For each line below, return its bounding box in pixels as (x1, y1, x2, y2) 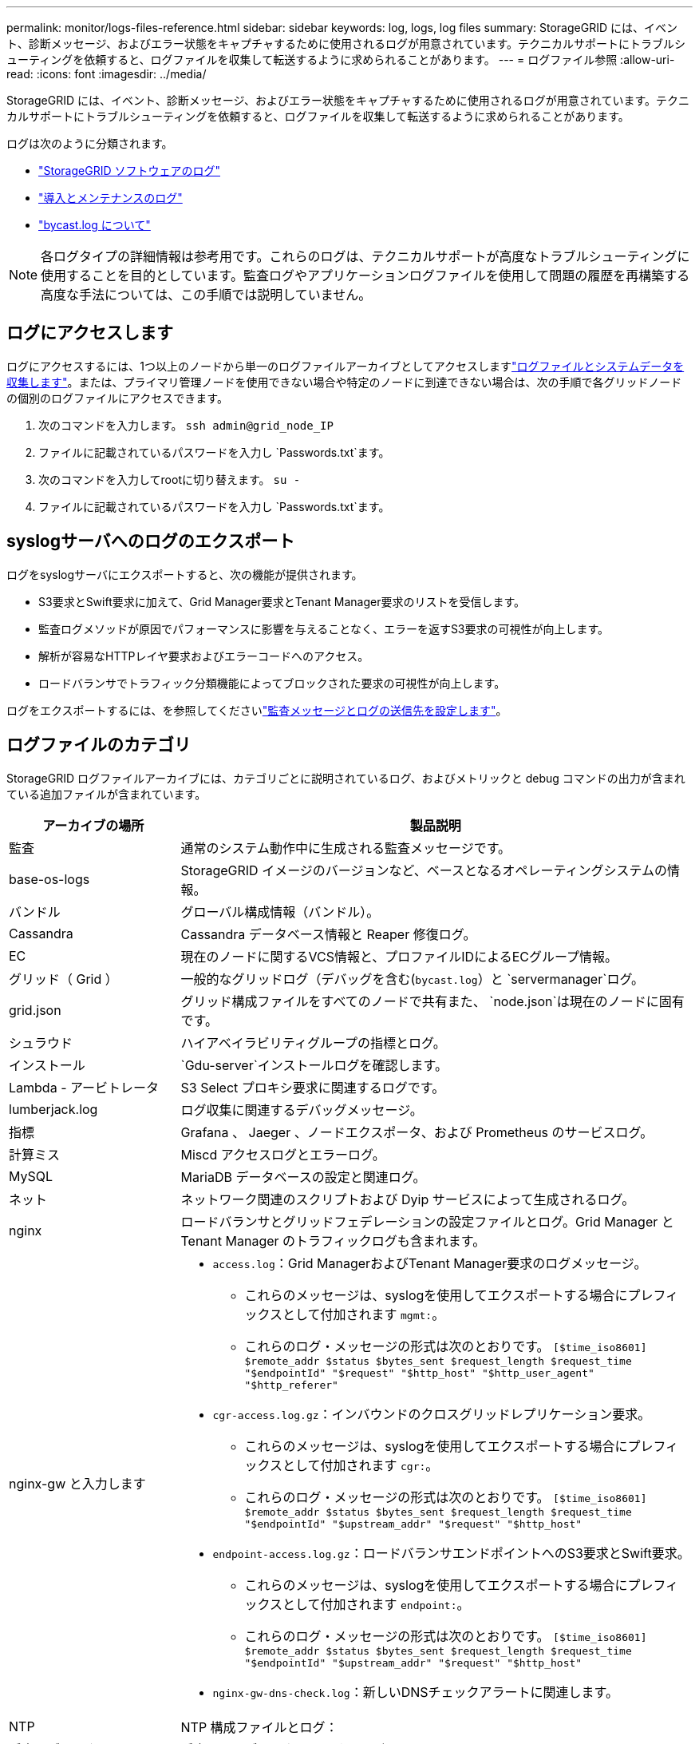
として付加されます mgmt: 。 (282, 1306, 445, 1322)
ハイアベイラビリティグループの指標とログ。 (180, 1034, 446, 1051)
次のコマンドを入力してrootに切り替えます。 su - (38, 472, 301, 486)
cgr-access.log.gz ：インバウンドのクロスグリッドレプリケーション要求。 (212, 1405, 651, 1422)
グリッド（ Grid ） (9, 970, 118, 987)
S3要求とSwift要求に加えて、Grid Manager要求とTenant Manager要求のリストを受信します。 (38, 594, 526, 608)
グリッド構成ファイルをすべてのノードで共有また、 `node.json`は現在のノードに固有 (180, 993, 685, 1009)
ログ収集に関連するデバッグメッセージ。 (180, 1101, 423, 1118)
